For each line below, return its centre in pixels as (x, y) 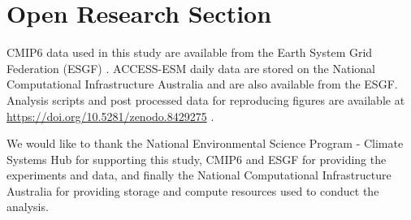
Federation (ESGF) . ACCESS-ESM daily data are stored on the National (191, 68)
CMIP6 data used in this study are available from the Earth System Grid (190, 52)
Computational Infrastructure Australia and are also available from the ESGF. (202, 84)
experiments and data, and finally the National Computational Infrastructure (199, 175)
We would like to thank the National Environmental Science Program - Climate (205, 143)
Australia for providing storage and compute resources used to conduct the (193, 190)
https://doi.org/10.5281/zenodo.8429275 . (110, 116)
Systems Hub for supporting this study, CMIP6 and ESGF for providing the (197, 159)
